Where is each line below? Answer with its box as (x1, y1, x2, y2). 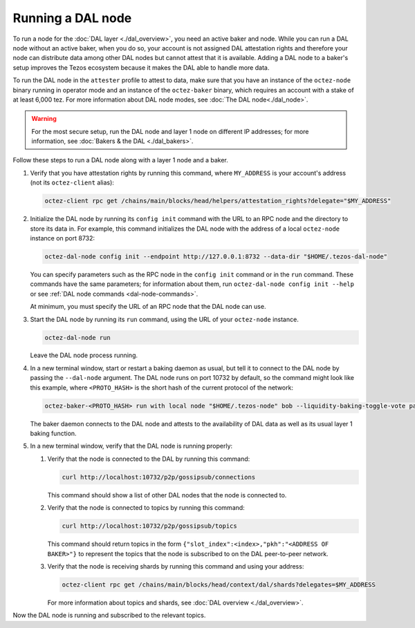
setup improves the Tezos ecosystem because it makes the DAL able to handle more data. (12, 63, 270, 72)
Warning (31, 115, 57, 123)
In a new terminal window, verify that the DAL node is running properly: (30, 442, 233, 450)
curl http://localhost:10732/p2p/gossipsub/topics (62, 522, 238, 530)
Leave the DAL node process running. (30, 351, 138, 359)
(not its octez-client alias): (30, 178, 114, 187)
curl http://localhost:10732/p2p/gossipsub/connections (62, 473, 256, 481)
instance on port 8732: (30, 234, 95, 242)
